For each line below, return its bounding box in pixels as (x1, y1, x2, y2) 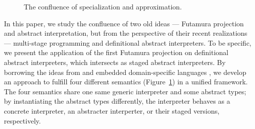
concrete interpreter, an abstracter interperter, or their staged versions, (4, 105, 220, 116)
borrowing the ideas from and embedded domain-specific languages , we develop (4, 66, 247, 77)
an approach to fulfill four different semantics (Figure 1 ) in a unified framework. (4, 76, 248, 87)
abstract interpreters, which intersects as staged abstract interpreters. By (4, 57, 226, 67)
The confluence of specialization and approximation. (24, 1, 182, 11)
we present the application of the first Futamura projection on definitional (4, 47, 229, 58)
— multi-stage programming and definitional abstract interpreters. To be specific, (4, 37, 252, 48)
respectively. (4, 115, 41, 126)
